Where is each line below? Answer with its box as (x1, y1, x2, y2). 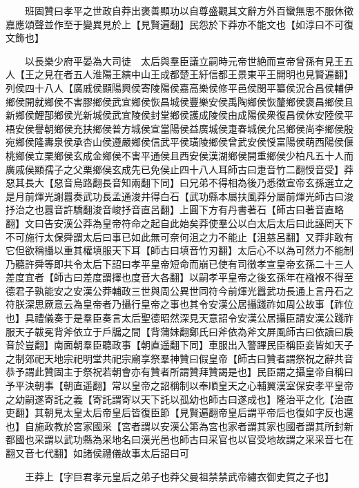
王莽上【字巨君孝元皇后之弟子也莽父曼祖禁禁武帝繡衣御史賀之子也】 (24, 469, 334, 483)
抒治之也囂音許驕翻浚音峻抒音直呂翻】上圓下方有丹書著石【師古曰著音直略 (6, 202, 344, 217)
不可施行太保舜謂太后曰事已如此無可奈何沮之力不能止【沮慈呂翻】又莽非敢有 (6, 229, 353, 244)
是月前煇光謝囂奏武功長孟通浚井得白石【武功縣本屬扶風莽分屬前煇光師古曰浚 (6, 188, 353, 203)
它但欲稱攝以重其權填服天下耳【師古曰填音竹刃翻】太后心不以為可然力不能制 (6, 243, 353, 257)
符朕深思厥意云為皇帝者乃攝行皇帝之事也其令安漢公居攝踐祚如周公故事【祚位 (6, 297, 353, 311)
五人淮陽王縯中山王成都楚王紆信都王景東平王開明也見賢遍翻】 (72, 67, 353, 81)
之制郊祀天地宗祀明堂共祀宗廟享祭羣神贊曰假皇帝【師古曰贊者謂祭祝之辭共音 (6, 351, 353, 365)
